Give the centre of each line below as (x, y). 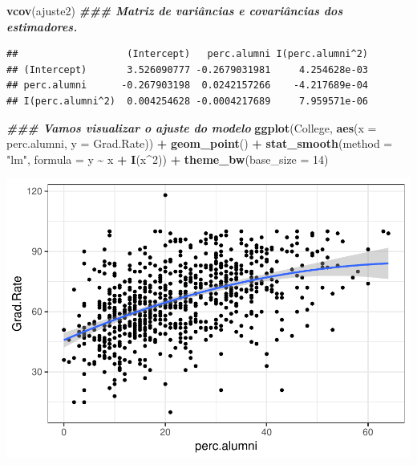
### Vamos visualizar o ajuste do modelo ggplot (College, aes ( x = (192, 127)
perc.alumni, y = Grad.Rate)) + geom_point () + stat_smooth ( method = (200, 143)
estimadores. (42, 26)
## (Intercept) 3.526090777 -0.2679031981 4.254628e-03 (188, 69)
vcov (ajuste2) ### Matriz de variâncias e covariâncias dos (175, 10)
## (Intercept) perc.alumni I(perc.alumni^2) (188, 54)
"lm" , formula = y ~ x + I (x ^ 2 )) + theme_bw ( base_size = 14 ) (168, 159)
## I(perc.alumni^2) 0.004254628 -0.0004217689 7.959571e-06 (188, 101)
